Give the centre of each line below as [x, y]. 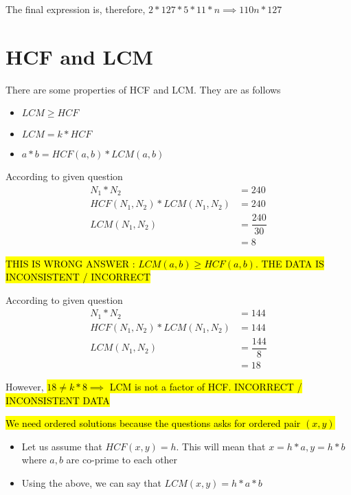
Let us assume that [62, 446]
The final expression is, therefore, [76, 9]
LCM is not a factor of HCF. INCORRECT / [206, 386]
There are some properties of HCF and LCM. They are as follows [143, 89]
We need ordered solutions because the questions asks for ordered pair [153, 423]
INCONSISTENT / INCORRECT [78, 277]
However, [25, 386]
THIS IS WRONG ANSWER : [70, 263]
